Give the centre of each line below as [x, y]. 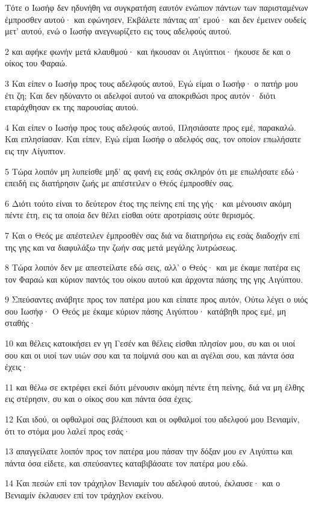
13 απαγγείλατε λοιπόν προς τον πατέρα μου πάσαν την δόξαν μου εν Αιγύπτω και [149, 451]
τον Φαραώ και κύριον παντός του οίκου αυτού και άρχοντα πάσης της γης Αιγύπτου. [154, 279]
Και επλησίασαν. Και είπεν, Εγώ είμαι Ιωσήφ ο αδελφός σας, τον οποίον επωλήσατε [153, 139]
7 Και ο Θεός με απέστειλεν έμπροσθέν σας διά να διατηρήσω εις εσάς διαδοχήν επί [152, 235]
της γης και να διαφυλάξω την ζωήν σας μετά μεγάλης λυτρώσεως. [121, 247]
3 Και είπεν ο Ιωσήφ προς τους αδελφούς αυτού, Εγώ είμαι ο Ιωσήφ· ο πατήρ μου [151, 83]
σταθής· [20, 323]
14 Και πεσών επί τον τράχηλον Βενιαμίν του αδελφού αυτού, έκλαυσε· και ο [143, 483]
